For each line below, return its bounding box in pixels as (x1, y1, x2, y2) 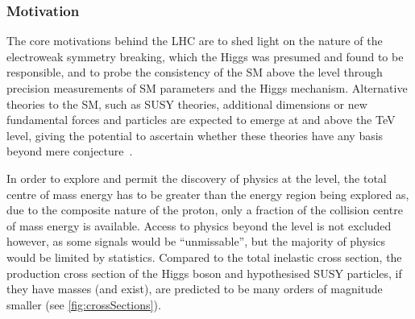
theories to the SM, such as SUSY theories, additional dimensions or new (6, 95, 367, 112)
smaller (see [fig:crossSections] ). (6, 296, 161, 313)
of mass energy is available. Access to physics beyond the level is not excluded (6, 217, 392, 234)
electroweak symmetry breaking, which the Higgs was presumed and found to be (6, 48, 404, 64)
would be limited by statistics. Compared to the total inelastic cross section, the (6, 248, 402, 265)
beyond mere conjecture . (6, 143, 133, 159)
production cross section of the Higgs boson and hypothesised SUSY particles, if (6, 264, 402, 281)
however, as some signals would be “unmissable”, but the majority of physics (6, 233, 386, 250)
